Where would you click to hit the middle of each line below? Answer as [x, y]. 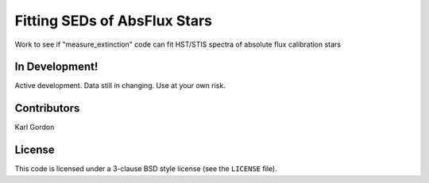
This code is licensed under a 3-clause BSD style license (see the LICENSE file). [146, 169]
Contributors [47, 108]
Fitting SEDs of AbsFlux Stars [114, 21]
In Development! [56, 67]
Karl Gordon [35, 128]
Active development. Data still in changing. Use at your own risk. [120, 86]
